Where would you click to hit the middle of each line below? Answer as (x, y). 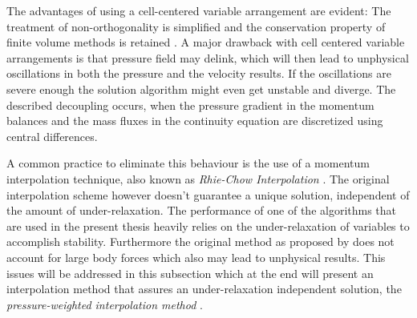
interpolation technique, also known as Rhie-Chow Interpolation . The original (198, 178)
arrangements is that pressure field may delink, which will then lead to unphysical (208, 57)
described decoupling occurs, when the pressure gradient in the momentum (190, 105)
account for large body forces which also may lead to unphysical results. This (196, 257)
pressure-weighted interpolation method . (105, 304)
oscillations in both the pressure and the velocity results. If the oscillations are (199, 73)
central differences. (52, 136)
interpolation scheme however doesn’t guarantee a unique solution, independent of (208, 194)
